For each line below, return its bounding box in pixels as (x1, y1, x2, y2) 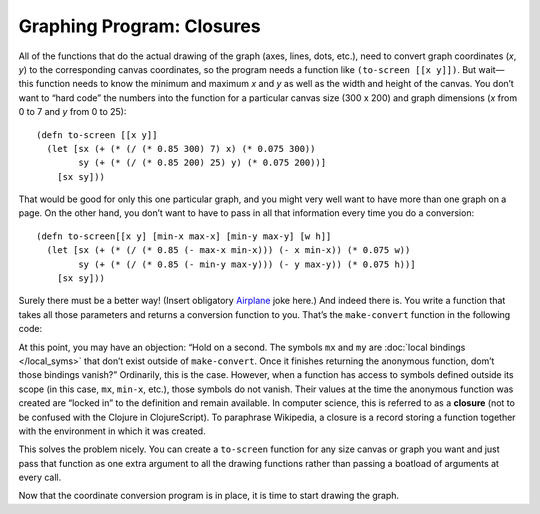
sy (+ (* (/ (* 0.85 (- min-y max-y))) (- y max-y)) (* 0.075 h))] (78, 258, 416, 270)
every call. (18, 471, 62, 484)
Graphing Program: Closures (18, 15, 261, 37)
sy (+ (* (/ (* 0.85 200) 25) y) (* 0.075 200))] (78, 157, 327, 169)
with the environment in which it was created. (18, 425, 206, 437)
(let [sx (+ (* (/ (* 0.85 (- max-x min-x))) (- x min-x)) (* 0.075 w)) (46, 245, 411, 256)
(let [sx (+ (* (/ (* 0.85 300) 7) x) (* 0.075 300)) (46, 143, 316, 154)
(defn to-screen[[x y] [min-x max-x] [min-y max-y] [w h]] (36, 230, 332, 242)
